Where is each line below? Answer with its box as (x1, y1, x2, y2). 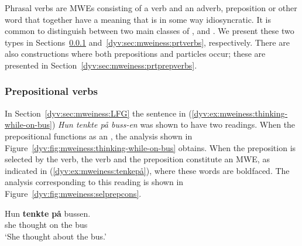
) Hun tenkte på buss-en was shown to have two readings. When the (52, 118, 296, 131)
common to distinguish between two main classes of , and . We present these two (5, 25, 294, 37)
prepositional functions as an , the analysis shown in (5, 129, 193, 142)
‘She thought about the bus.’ (5, 230, 107, 242)
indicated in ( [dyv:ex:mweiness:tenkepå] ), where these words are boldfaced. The (5, 164, 290, 176)
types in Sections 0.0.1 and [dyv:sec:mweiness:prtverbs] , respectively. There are (5, 36, 290, 48)
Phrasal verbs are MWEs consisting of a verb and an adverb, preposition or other (5, 2, 297, 13)
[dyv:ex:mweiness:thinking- (191, 107, 288, 119)
